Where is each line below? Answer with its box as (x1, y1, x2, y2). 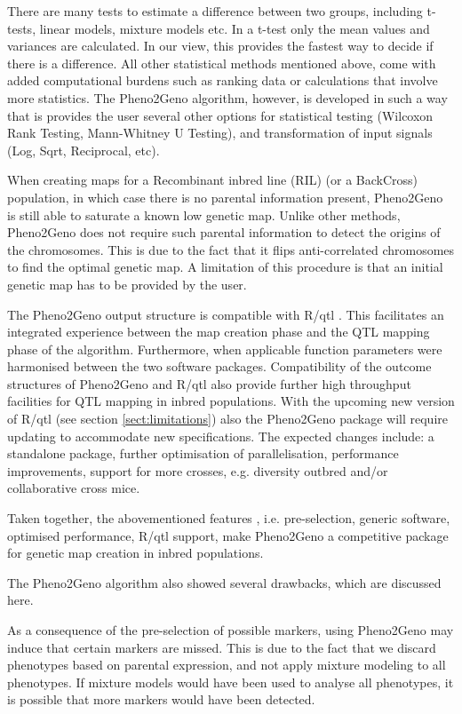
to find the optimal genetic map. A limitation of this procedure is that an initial (7, 258, 443, 276)
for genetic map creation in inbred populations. (7, 543, 264, 562)
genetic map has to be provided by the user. (7, 274, 247, 293)
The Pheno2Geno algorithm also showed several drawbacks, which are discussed (7, 573, 442, 591)
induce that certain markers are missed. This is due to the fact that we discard (7, 638, 436, 656)
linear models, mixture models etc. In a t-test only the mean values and (39, 19, 430, 37)
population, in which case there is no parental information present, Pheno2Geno (7, 187, 443, 206)
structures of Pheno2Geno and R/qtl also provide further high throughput (7, 374, 411, 393)
